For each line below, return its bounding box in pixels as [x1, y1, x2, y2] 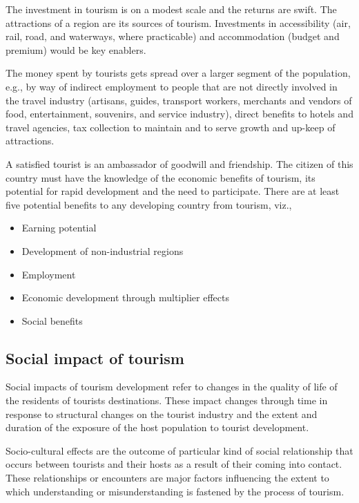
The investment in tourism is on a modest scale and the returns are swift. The [6, 2, 337, 16]
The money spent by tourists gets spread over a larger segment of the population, [6, 66, 351, 80]
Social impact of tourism [6, 347, 184, 368]
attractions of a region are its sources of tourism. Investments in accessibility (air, [6, 15, 351, 30]
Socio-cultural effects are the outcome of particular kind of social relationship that [6, 443, 353, 457]
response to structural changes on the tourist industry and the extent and [6, 406, 318, 421]
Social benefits [21, 313, 83, 328]
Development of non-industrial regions [21, 243, 184, 258]
